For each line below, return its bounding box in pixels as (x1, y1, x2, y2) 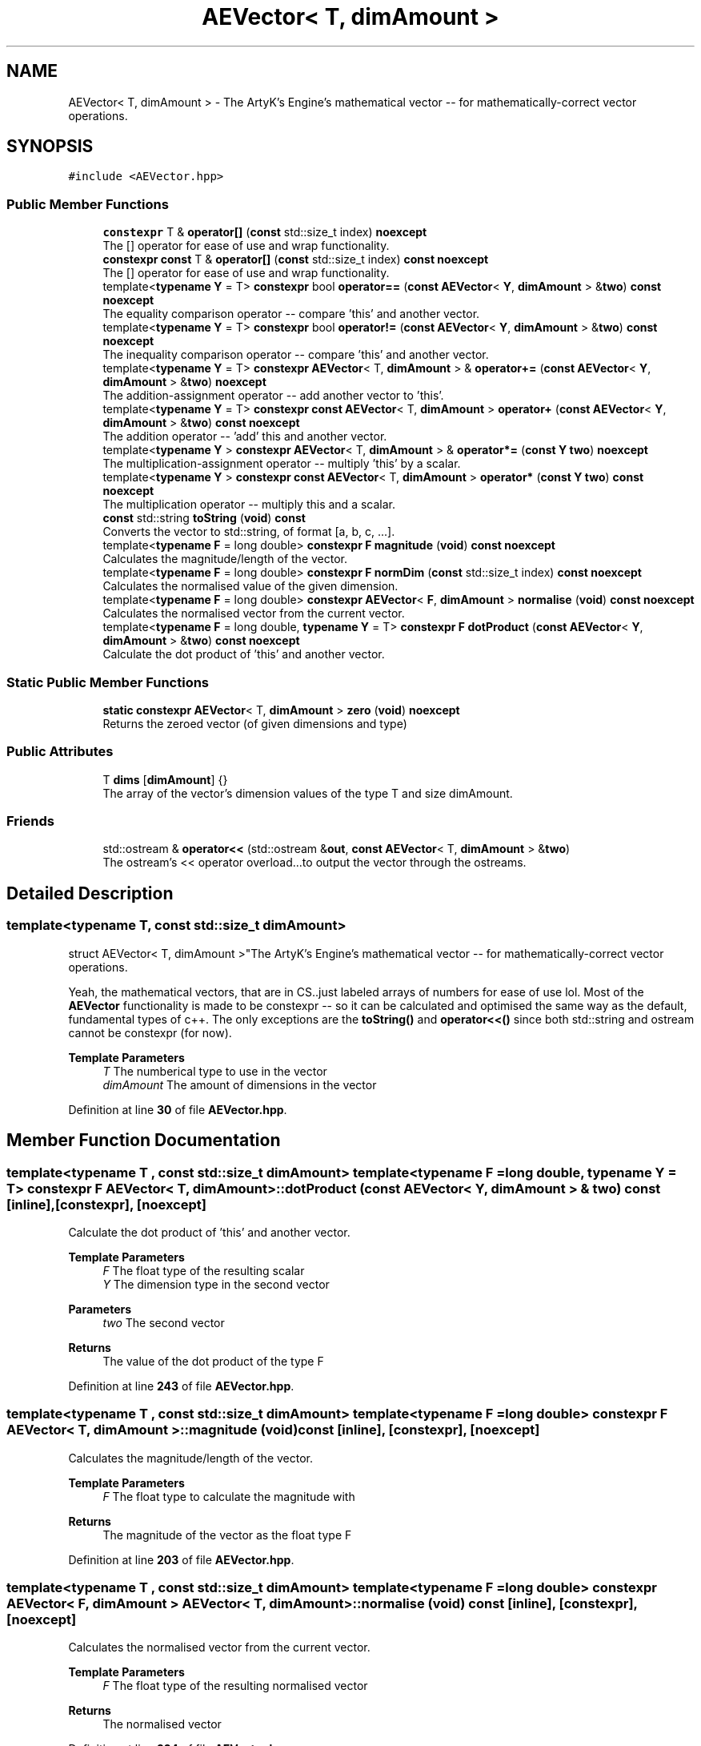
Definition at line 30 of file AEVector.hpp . (68, 1102, 287, 1116)
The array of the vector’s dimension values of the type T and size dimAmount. (102, 786, 513, 800)
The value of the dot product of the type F (102, 1354, 324, 1368)
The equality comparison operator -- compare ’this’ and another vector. (102, 307, 480, 321)
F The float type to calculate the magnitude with (102, 1489, 355, 1503)
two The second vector (102, 1315, 225, 1330)
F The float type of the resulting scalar (102, 1263, 305, 1277)
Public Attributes (6, 743, 114, 760)
